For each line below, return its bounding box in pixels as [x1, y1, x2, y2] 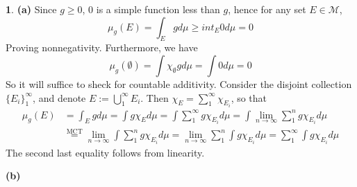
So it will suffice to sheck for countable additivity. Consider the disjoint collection [6, 76, 352, 91]
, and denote [33, 90, 86, 105]
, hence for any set [228, 2, 306, 16]
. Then [140, 90, 169, 105]
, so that [231, 90, 267, 105]
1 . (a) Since [6, 2, 57, 16]
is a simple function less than [96, 2, 220, 16]
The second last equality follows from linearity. [6, 145, 205, 159]
